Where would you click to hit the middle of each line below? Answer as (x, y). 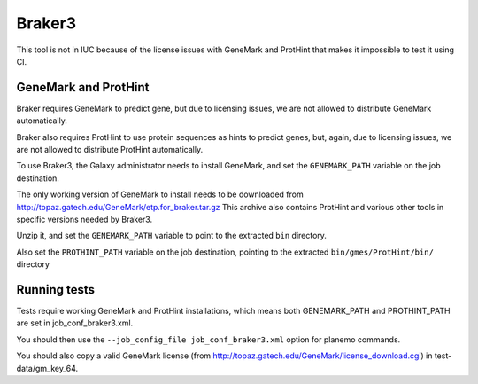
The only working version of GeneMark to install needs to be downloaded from (160, 194)
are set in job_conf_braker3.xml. (75, 323)
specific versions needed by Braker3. (85, 219)
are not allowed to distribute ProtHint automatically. (110, 150)
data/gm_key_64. (47, 368)
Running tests (56, 290)
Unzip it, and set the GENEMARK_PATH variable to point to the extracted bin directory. (172, 236)
